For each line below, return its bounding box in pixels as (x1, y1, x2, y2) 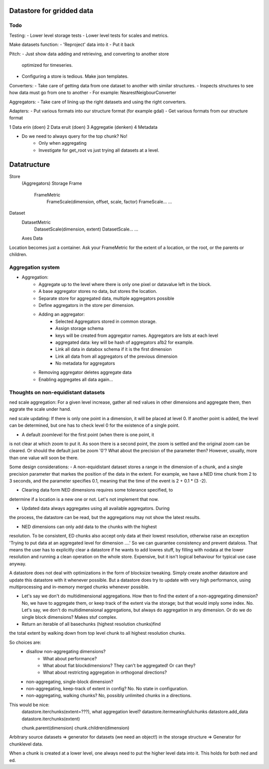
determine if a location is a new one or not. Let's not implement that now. (9, 496, 159, 502)
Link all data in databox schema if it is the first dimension (55, 346, 172, 352)
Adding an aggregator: (38, 311, 85, 317)
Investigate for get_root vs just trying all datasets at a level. (38, 147, 159, 153)
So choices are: (9, 639, 41, 645)
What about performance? (43, 655, 97, 661)
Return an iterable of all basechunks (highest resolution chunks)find (21, 621, 161, 627)
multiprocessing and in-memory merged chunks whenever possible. (9, 584, 149, 590)
